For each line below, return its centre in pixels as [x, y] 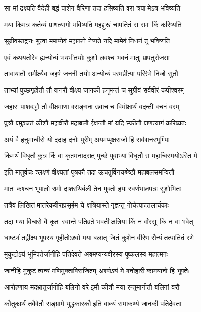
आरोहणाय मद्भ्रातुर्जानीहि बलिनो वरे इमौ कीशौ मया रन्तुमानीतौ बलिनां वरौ [92, 287]
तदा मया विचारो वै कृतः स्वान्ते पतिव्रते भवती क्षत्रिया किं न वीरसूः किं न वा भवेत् [99, 221]
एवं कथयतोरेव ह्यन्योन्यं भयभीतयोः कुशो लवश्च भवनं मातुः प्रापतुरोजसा [87, 57]
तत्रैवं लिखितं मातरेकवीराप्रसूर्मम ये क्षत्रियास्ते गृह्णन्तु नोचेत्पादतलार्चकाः [87, 205]
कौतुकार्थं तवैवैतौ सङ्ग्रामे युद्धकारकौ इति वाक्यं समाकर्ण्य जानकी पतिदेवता [93, 303]
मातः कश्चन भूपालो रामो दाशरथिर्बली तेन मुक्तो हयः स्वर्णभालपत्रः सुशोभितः [93, 188]
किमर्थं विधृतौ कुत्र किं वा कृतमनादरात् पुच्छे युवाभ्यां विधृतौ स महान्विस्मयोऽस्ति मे [101, 156]
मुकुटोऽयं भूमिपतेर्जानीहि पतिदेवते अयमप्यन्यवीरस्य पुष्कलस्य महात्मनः [86, 254]
